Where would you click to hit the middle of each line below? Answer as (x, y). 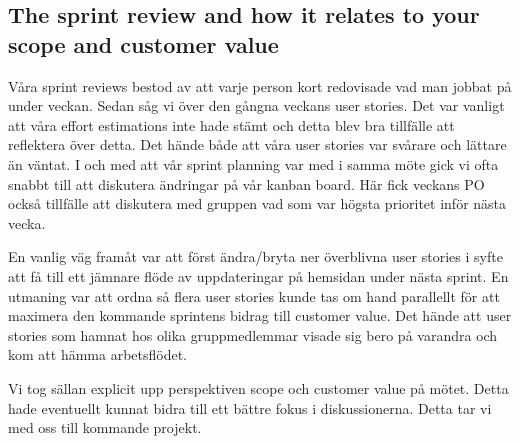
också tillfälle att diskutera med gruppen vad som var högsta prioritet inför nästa (257, 203)
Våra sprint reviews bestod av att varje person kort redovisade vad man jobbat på (260, 85)
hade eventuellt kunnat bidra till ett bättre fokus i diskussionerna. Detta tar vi (250, 407)
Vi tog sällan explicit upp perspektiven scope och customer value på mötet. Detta (258, 387)
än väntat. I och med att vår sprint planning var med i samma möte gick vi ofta (253, 163)
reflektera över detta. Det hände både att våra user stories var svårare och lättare (257, 144)
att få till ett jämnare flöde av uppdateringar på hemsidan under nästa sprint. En (258, 275)
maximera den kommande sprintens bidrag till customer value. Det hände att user (260, 315)
